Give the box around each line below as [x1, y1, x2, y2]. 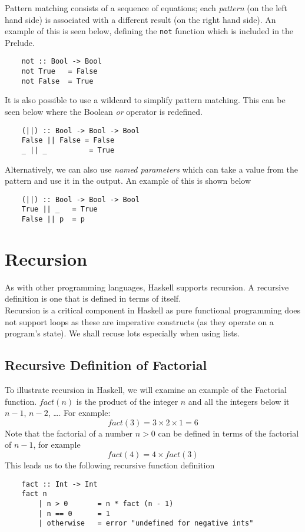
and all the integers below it [188, 395, 290, 407]
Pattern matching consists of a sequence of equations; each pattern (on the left [5, 2, 288, 14]
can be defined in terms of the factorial [158, 427, 299, 439]
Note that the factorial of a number [5, 427, 133, 439]
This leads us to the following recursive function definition [5, 458, 215, 471]
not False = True [21, 77, 94, 85]
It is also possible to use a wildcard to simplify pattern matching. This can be [5, 94, 286, 106]
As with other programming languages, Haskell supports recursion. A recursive [5, 280, 289, 293]
